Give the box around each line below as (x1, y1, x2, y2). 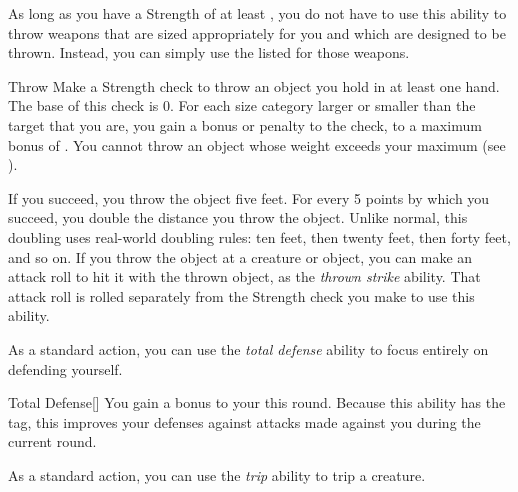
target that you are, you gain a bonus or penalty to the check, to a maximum (8, 114, 482, 135)
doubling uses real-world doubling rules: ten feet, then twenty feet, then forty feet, (8, 226, 511, 247)
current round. (8, 431, 97, 452)
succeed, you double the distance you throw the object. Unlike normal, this (8, 207, 468, 228)
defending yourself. (8, 358, 123, 379)
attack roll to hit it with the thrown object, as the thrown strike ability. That (8, 266, 481, 287)
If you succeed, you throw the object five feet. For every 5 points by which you (8, 187, 490, 208)
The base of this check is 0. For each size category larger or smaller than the (8, 95, 476, 116)
